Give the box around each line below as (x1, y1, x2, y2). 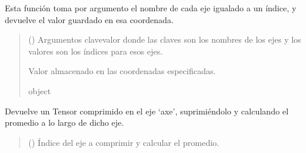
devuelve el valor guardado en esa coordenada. (5, 13, 174, 26)
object (28, 84, 51, 97)
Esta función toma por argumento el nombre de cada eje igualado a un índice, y (5, 2, 296, 14)
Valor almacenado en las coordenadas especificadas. (28, 65, 216, 77)
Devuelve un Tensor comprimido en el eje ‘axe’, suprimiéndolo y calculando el (5, 104, 289, 117)
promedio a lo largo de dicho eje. (5, 116, 124, 129)
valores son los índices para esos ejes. (28, 44, 163, 57)
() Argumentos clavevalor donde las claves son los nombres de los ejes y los (28, 33, 301, 46)
